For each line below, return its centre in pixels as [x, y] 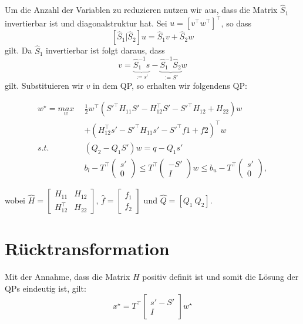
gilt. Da [18, 50]
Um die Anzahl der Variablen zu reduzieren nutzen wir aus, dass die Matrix [141, 10]
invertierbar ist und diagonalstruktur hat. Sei [86, 23]
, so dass [236, 23]
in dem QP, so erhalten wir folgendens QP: [170, 85]
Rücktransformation [87, 248]
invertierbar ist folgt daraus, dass [105, 50]
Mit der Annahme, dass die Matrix [68, 277]
